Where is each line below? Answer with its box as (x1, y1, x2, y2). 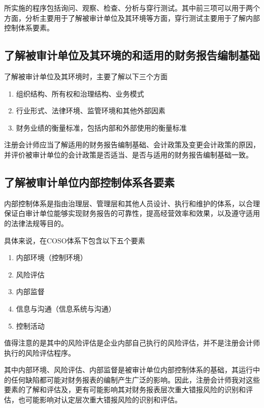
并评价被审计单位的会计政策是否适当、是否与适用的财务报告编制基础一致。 (4, 149, 253, 160)
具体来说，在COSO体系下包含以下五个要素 (4, 235, 145, 245)
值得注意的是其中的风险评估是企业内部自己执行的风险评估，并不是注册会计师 (4, 337, 260, 348)
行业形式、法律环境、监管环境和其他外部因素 (16, 105, 166, 116)
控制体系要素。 (4, 22, 54, 33)
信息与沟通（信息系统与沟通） (16, 303, 116, 313)
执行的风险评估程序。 (4, 347, 75, 358)
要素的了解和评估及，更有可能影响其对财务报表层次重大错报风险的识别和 (4, 384, 246, 395)
